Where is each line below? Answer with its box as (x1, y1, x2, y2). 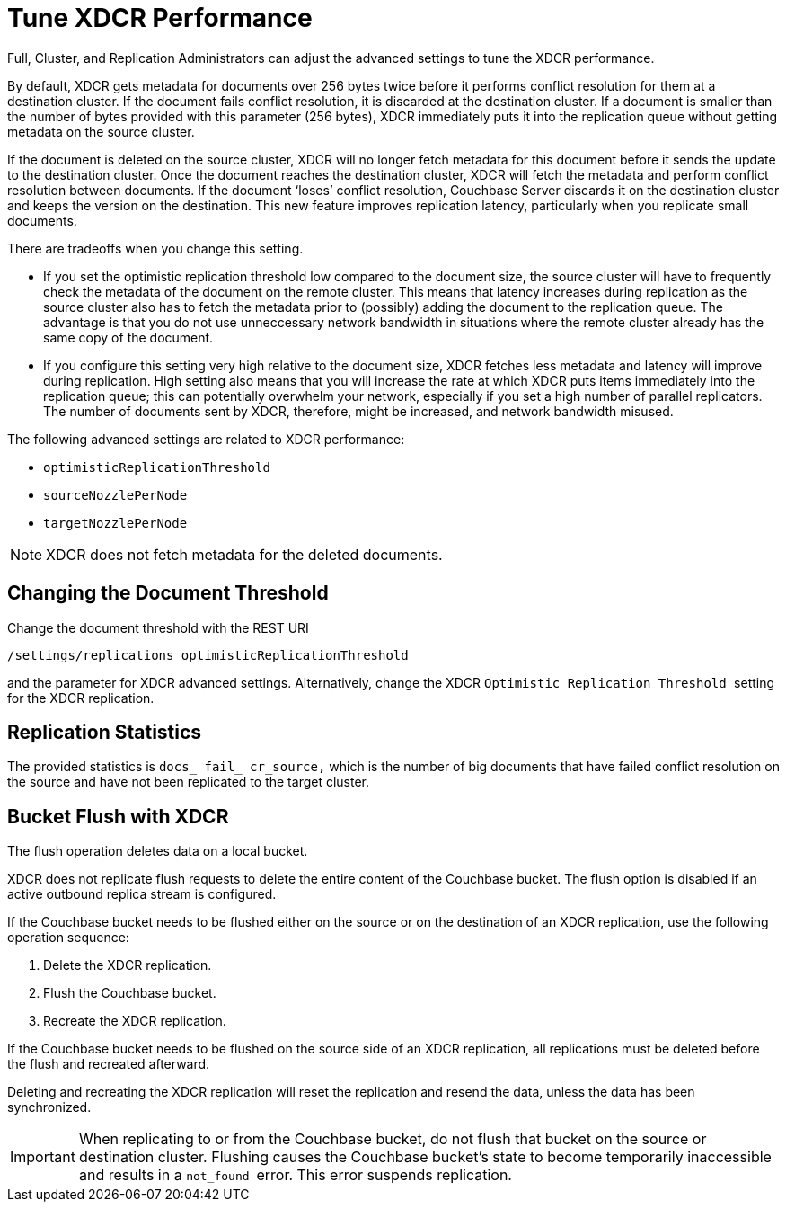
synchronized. (7, 1099, 92, 1116)
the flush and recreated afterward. (7, 1056, 210, 1072)
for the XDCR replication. (7, 689, 155, 706)
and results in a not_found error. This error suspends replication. (78, 1166, 512, 1185)
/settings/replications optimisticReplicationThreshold (7, 647, 409, 662)
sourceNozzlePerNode (43, 487, 188, 502)
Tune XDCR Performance (7, 3, 313, 33)
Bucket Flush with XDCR (7, 805, 229, 828)
